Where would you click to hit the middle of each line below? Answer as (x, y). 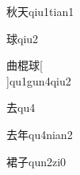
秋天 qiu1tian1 (40, 11)
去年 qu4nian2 (40, 134)
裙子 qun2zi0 (36, 161)
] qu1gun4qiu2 (39, 80)
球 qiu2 (23, 38)
